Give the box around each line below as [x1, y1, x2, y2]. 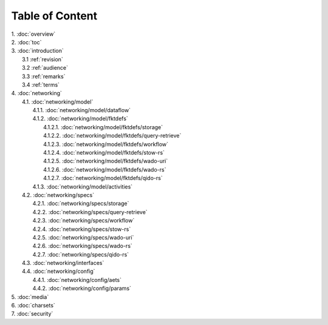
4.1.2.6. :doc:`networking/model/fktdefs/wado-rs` [43, 166, 166, 173]
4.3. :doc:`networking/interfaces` [22, 260, 104, 267]
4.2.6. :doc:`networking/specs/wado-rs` [32, 243, 133, 250]
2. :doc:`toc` [11, 38, 42, 45]
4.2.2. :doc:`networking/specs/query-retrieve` [32, 208, 148, 215]
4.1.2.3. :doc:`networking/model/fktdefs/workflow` [43, 140, 169, 148]
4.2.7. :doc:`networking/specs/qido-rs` [32, 250, 129, 258]
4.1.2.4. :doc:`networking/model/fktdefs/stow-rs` [43, 149, 165, 156]
